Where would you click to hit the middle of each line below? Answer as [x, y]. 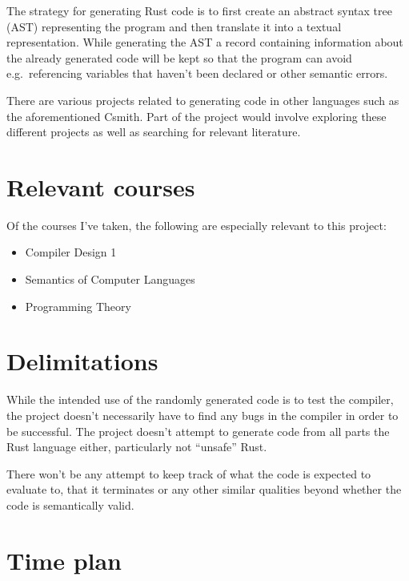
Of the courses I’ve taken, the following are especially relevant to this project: [196, 225]
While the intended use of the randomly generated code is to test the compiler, [200, 399]
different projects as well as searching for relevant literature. [154, 132]
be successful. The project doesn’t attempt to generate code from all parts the [198, 431]
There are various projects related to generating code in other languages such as [203, 100]
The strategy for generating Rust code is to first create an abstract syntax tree [199, 10]
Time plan [64, 560]
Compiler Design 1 [71, 252]
